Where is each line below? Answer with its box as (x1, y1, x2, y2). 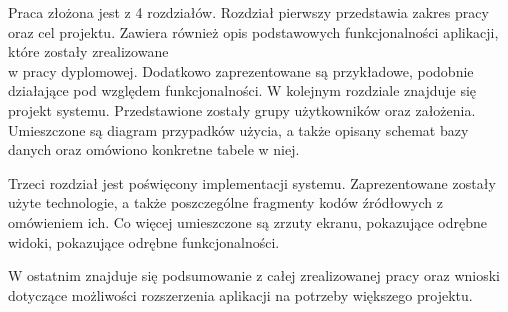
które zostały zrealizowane (8, 41, 169, 62)
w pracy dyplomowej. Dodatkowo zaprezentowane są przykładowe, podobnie (8, 60, 474, 81)
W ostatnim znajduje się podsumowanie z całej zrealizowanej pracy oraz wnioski (8, 265, 500, 286)
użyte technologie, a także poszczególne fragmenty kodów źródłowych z (8, 192, 443, 213)
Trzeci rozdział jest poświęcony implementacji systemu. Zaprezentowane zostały (8, 172, 496, 193)
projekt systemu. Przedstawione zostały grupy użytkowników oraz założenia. (8, 99, 476, 120)
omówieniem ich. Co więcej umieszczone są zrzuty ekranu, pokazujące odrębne (8, 211, 487, 232)
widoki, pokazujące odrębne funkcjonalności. (8, 231, 280, 252)
